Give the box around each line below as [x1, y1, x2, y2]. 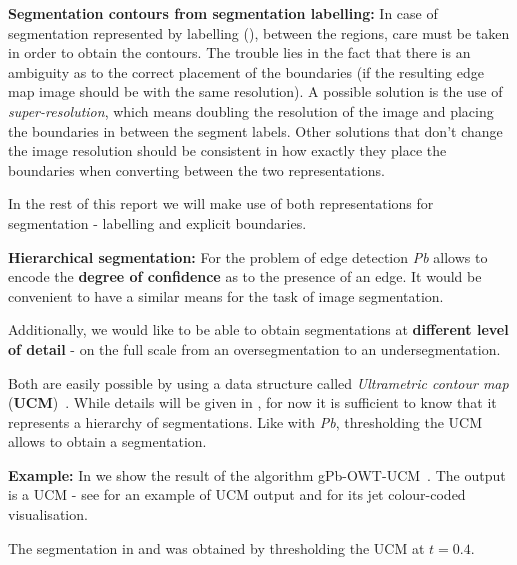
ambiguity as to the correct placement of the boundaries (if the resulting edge [8, 61, 484, 82]
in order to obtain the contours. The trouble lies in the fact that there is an [8, 42, 471, 63]
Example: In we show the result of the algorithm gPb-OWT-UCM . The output [8, 464, 506, 485]
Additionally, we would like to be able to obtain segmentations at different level [8, 319, 509, 340]
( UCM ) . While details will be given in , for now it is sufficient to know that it [8, 392, 497, 413]
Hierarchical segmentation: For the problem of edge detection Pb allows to [8, 246, 488, 267]
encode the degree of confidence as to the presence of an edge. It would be [8, 266, 482, 287]
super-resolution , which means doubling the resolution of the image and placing [8, 100, 494, 121]
